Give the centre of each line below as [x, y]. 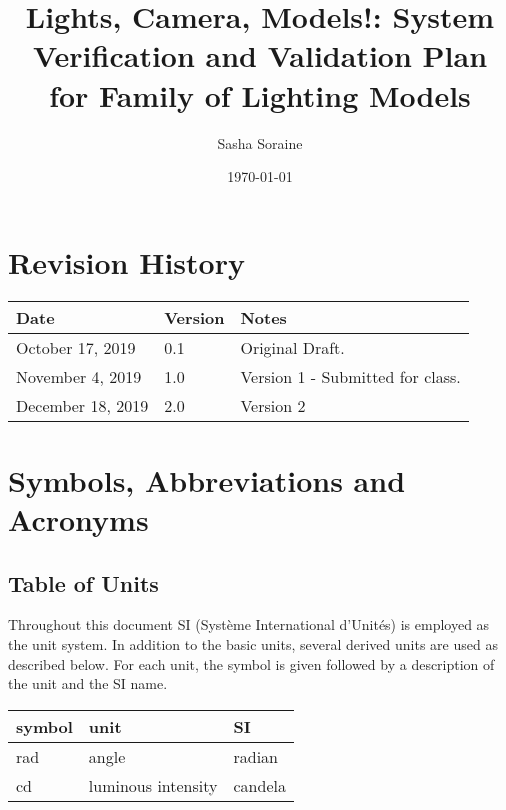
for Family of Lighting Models [260, 94]
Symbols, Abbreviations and [207, 479]
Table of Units [83, 582]
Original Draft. [292, 347]
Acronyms [78, 519]
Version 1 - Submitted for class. [350, 376]
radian [255, 756]
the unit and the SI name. [88, 683]
